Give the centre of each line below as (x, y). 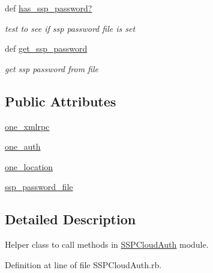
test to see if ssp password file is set (70, 28)
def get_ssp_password (46, 48)
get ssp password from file (52, 68)
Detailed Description (70, 219)
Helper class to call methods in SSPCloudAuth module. (107, 244)
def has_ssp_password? (49, 8)
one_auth (23, 146)
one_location (29, 166)
